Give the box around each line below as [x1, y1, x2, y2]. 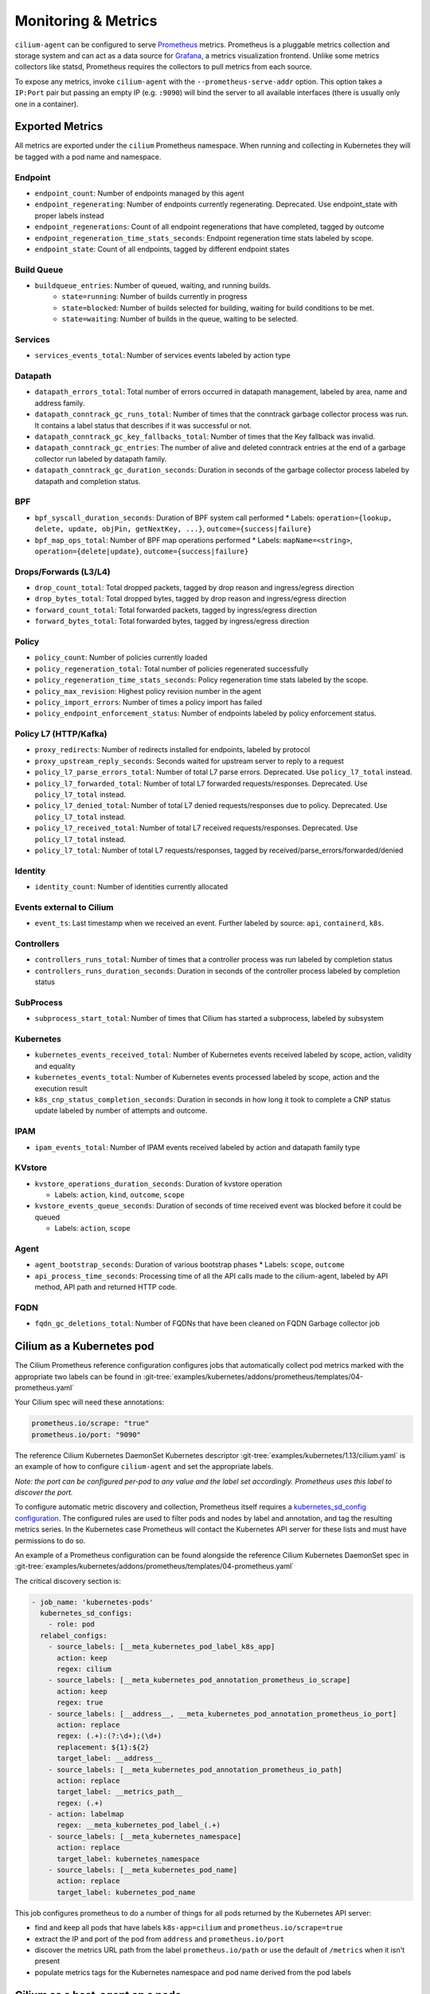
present [34, 1957, 61, 1966]
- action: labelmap [48, 1810, 125, 1819]
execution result [34, 1083, 88, 1093]
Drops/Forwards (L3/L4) [14, 566, 111, 577]
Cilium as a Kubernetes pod [14, 1340, 154, 1354]
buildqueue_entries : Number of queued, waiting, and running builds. [34, 281, 272, 290]
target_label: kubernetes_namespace [57, 1854, 200, 1863]
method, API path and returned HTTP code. [34, 1283, 178, 1292]
